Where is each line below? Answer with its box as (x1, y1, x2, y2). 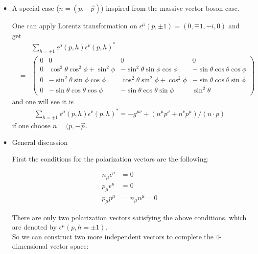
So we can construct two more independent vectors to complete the (12, 231, 214, 241)
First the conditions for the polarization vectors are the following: (12, 153, 209, 163)
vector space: (49, 241, 89, 251)
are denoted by (12, 222, 57, 232)
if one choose (12, 120, 51, 131)
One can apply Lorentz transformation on (12, 21, 137, 31)
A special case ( (12, 3, 59, 13)
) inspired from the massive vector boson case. (101, 3, 239, 13)
